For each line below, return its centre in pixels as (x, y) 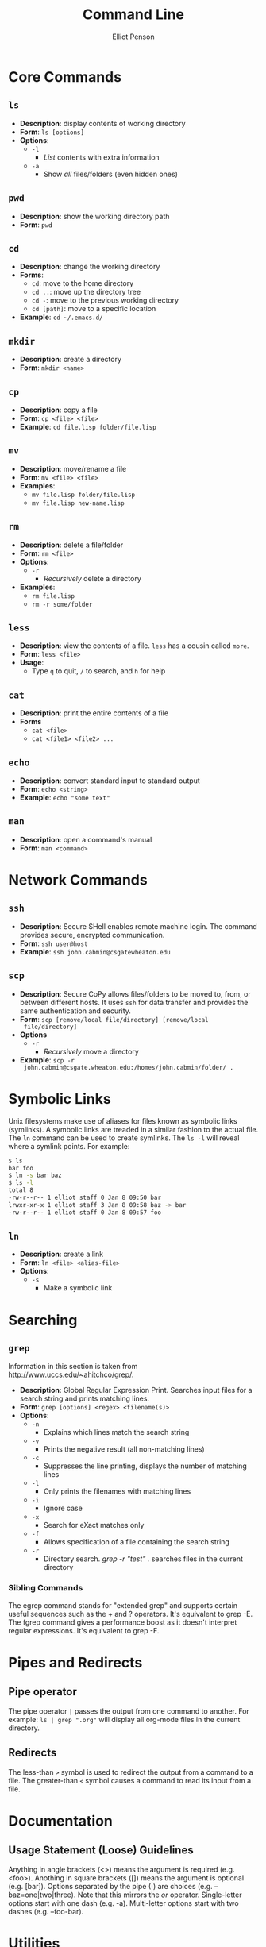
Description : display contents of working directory (102, 123)
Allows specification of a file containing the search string (137, 1542)
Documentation (61, 1821)
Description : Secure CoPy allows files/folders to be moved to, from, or (135, 993)
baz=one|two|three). (42, 1895)
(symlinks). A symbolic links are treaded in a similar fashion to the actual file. (133, 1129)
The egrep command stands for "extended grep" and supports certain (123, 1605)
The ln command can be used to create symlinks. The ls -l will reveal (124, 1138)
